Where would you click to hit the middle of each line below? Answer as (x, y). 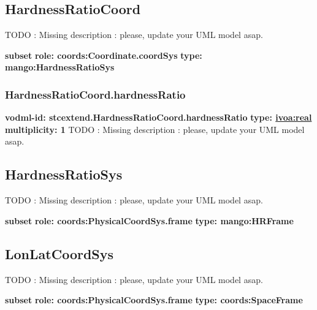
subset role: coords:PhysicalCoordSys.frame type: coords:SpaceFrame (154, 300)
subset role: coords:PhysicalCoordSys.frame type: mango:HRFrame (149, 220)
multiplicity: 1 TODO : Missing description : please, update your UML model (155, 129)
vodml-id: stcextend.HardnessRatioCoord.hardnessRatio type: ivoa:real (158, 117)
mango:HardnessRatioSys (60, 67)
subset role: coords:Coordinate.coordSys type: (104, 55)
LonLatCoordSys (59, 253)
